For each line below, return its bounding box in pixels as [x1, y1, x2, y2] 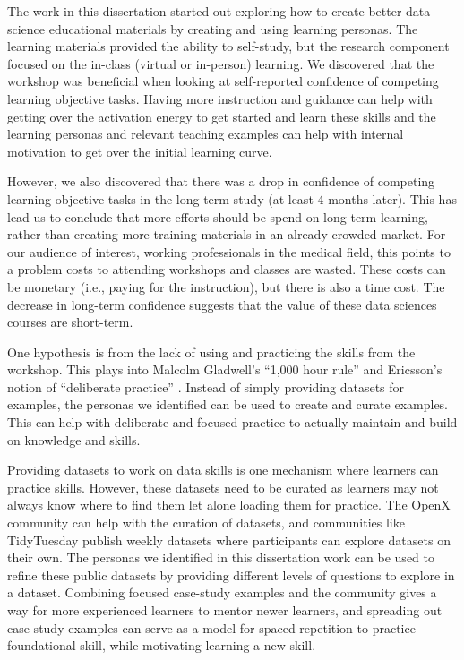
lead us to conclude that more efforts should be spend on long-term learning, [7, 207, 428, 226]
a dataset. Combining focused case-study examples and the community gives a [7, 583, 437, 602]
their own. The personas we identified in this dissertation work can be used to [7, 548, 434, 567]
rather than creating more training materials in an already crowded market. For [7, 225, 446, 244]
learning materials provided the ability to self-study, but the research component [7, 37, 450, 56]
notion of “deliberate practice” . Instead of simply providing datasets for [7, 377, 405, 396]
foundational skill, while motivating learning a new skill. [7, 636, 316, 655]
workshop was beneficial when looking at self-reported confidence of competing [7, 72, 439, 90]
